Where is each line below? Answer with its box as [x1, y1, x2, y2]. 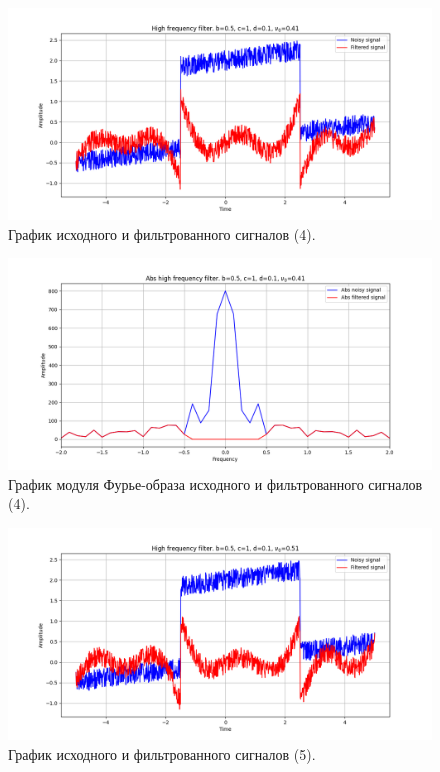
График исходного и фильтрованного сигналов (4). [8, 223, 316, 244]
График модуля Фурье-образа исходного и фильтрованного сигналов [8, 473, 423, 494]
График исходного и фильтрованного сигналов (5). [8, 743, 316, 764]
